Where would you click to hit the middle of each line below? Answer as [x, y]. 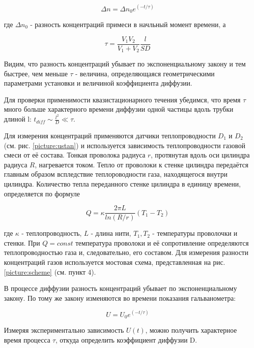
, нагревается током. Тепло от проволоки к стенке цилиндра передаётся [141, 164]
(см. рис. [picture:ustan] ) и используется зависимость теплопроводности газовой [125, 145]
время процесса [27, 339]
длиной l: [18, 119]
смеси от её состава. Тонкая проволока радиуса [75, 155]
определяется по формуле [42, 193]
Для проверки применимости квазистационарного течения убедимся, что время [122, 99]
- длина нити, [111, 233]
